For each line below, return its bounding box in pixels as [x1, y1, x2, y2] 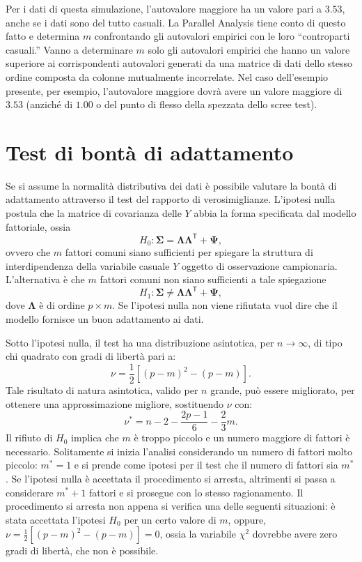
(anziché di [26, 97, 73, 112]
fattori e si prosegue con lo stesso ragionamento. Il [89, 485, 304, 499]
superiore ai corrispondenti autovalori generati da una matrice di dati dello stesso [6, 56, 353, 70]
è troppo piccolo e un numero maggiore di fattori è [134, 430, 350, 445]
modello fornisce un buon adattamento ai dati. [6, 312, 204, 326]
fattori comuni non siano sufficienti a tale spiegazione [100, 272, 326, 287]
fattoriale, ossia [6, 219, 71, 234]
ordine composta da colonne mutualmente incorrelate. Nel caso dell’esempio [6, 69, 329, 84]
